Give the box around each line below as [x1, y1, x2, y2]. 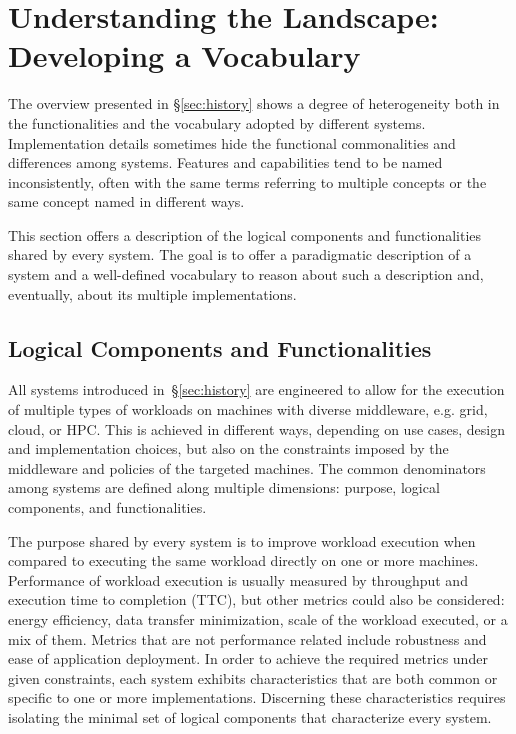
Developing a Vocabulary [8, 35, 361, 76]
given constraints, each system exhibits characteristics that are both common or [8, 667, 498, 688]
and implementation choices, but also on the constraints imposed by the [8, 438, 449, 459]
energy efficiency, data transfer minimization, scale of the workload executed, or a [8, 608, 508, 629]
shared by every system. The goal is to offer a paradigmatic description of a [8, 244, 472, 265]
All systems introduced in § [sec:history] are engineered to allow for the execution [8, 379, 505, 400]
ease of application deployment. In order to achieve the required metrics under [8, 648, 488, 669]
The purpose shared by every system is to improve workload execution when [8, 530, 476, 551]
